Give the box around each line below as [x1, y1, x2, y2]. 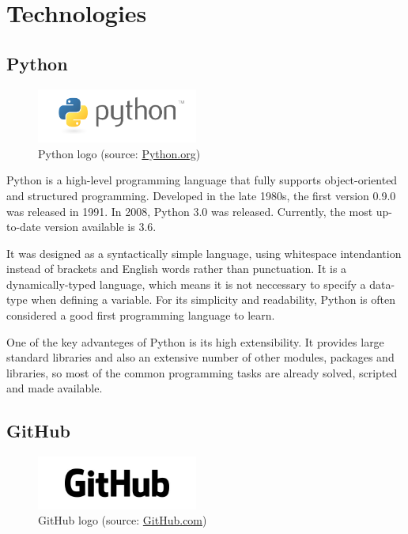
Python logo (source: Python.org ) [38, 145, 201, 161]
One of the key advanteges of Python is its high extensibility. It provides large [6, 333, 384, 350]
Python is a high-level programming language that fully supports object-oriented [6, 172, 398, 188]
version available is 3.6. [44, 218, 157, 235]
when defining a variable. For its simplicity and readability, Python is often [31, 291, 395, 308]
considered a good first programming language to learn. [6, 307, 275, 324]
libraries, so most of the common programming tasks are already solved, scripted [6, 364, 398, 381]
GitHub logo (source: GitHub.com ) [38, 512, 207, 528]
